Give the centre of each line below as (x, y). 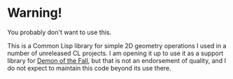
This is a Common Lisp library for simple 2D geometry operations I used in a (117, 45)
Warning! (35, 13)
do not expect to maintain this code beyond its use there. (89, 68)
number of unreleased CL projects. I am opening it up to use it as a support (115, 53)
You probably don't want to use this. (59, 32)
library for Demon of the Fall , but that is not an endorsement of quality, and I (116, 60)
